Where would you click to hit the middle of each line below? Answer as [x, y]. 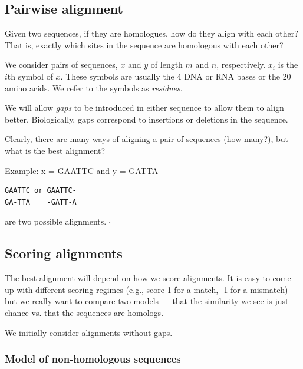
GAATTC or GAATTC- [41, 191]
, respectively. [241, 65]
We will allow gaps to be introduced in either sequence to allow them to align [144, 108]
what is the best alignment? [55, 150]
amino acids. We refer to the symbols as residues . [94, 88]
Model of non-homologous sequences [93, 359]
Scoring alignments [64, 253]
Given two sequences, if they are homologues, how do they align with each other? [151, 33]
